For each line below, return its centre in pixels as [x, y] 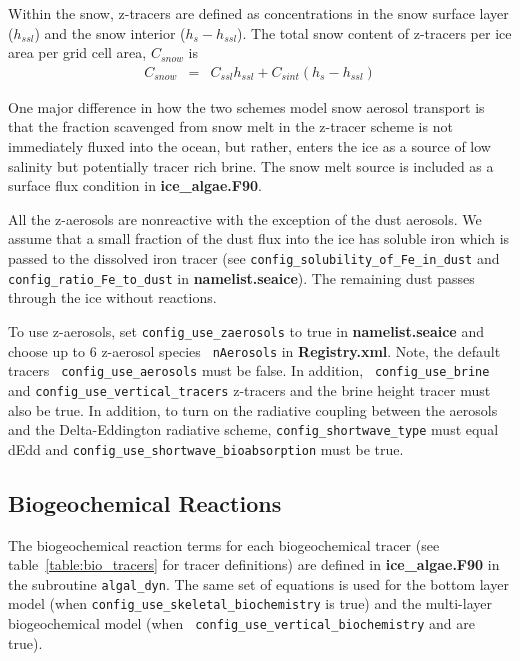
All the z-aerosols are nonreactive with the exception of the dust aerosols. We [245, 218]
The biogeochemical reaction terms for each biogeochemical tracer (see [224, 544]
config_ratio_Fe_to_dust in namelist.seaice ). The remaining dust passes [241, 277]
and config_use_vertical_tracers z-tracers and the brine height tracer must [249, 389]
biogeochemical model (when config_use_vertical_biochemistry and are [241, 623]
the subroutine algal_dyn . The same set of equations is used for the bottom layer [258, 583]
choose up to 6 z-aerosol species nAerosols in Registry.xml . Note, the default [254, 350]
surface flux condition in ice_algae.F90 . [135, 185]
